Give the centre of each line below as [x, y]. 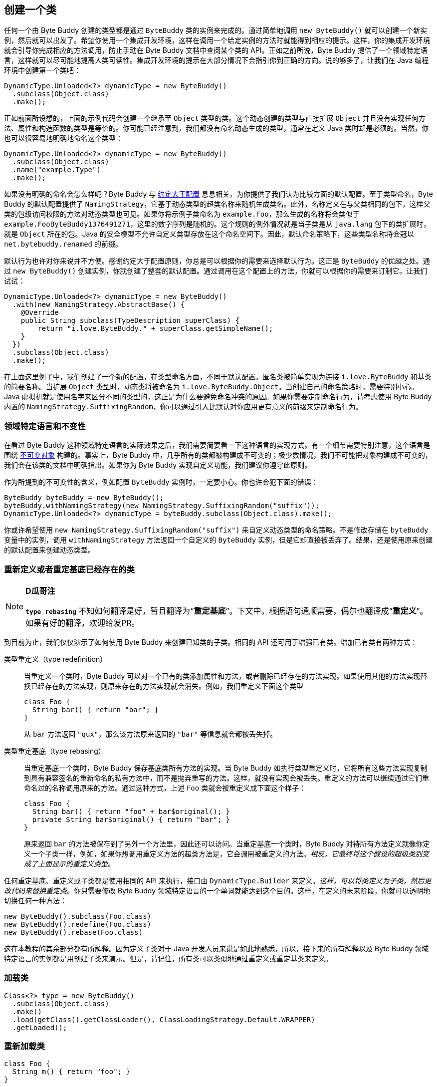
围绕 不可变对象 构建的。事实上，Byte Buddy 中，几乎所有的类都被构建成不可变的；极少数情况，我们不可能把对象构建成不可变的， [218, 455]
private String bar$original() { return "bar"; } [131, 819]
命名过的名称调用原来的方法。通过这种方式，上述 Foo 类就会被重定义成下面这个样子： [165, 788]
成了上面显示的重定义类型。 [69, 863]
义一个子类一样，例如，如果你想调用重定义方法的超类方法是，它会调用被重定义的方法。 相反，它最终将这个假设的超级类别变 [226, 853]
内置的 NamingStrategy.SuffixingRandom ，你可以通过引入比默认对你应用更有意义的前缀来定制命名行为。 [183, 407]
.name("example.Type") [56, 170]
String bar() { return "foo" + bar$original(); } [131, 811]
